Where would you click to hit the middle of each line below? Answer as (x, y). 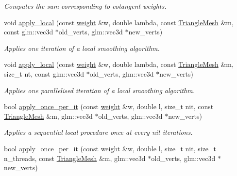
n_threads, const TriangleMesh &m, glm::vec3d (75, 158)
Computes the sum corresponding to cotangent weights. (85, 6)
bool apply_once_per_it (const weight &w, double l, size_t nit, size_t (110, 148)
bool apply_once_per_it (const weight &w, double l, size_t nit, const (109, 106)
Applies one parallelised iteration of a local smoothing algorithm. (99, 90)
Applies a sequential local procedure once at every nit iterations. (98, 132)
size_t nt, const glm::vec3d (44, 73)
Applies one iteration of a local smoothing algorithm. (82, 48)
